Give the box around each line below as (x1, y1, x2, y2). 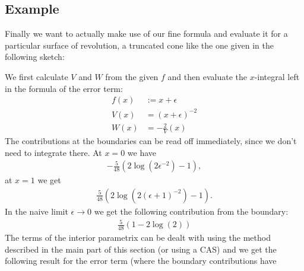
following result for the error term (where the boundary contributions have (5, 254, 277, 267)
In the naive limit (5, 205, 68, 217)
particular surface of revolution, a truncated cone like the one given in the (5, 39, 274, 51)
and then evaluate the (167, 70, 247, 82)
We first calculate (5, 70, 68, 82)
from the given (105, 70, 159, 82)
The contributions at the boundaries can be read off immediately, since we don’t (5, 135, 297, 147)
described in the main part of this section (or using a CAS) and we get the (5, 243, 277, 255)
